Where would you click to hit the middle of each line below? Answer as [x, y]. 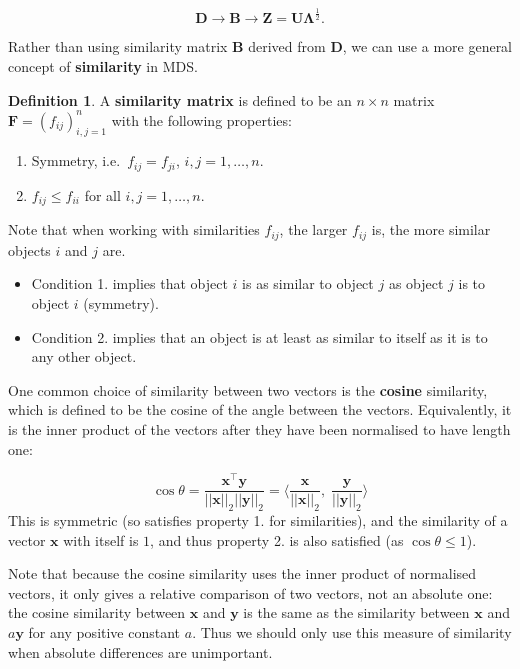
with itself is [101, 539]
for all [102, 194]
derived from [287, 46]
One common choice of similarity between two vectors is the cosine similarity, [248, 389]
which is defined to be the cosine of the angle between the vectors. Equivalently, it [260, 409]
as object [416, 283]
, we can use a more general [427, 46]
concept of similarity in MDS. [103, 65]
